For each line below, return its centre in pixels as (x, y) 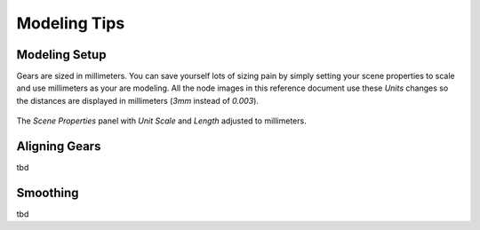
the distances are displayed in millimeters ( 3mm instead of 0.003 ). (138, 100)
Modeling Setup (61, 55)
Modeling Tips (71, 23)
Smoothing (48, 192)
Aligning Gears (59, 147)
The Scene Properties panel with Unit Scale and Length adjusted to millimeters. (161, 121)
